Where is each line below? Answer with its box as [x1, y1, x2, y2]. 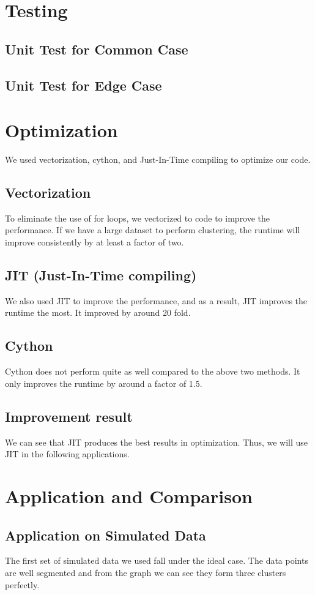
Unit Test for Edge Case [5, 75, 162, 94]
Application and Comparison [5, 484, 253, 508]
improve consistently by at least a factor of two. [5, 236, 184, 249]
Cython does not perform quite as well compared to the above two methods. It [5, 365, 300, 378]
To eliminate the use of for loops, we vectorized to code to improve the [5, 211, 270, 224]
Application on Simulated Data [5, 525, 206, 544]
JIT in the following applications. [5, 447, 130, 460]
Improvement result [5, 406, 133, 425]
